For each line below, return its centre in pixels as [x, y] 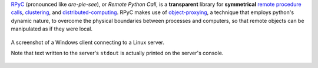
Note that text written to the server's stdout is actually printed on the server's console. [117, 53]
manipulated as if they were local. [52, 29]
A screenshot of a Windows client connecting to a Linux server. [88, 42]
